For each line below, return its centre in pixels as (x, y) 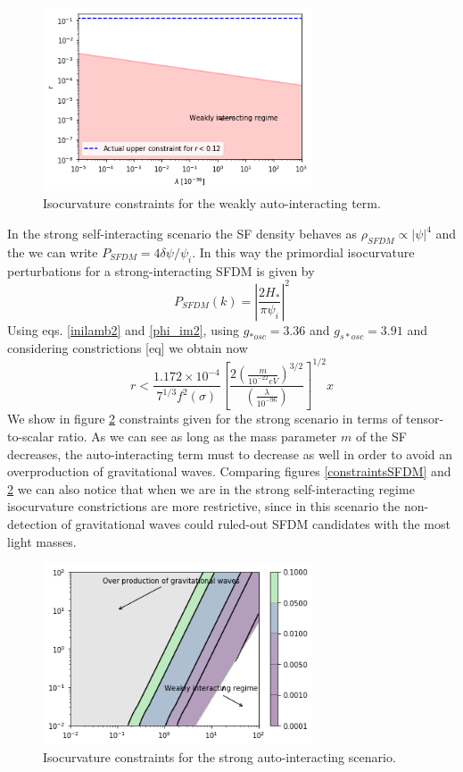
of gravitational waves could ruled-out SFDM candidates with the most (256, 524)
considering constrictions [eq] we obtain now (128, 348)
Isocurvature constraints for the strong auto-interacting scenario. (219, 757)
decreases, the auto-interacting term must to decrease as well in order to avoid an (230, 453)
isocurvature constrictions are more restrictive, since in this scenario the (204, 506)
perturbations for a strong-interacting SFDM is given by (161, 270)
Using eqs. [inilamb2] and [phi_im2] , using (124, 329)
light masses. (42, 541)
